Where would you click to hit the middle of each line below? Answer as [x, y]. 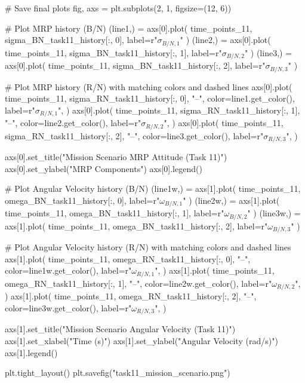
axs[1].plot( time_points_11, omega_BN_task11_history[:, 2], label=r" [136, 226]
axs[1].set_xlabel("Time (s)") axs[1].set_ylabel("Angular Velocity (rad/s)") [141, 340]
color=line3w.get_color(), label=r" [68, 307]
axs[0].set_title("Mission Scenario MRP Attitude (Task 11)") [116, 157]
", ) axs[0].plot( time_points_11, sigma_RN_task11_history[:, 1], [179, 110]
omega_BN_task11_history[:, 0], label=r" [82, 200]
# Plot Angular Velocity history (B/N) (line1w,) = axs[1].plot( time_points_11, [153, 189]
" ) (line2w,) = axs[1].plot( [231, 200]
